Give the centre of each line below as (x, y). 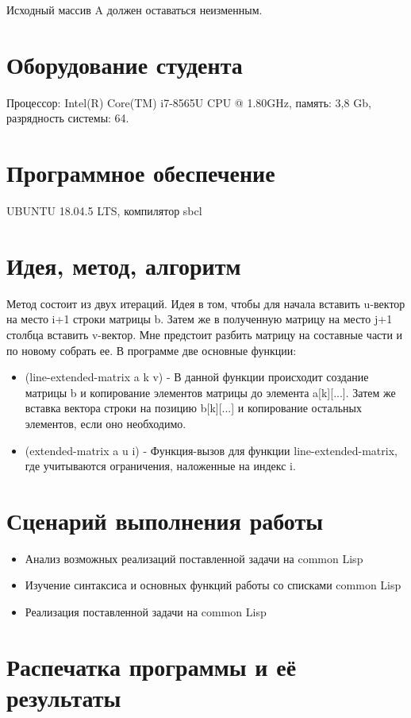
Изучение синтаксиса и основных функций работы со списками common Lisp (213, 585)
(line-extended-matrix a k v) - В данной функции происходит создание (197, 377)
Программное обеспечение (141, 173)
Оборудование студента (125, 64)
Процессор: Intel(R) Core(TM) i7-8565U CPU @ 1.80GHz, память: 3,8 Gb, (189, 102)
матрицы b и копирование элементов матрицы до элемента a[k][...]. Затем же (210, 392)
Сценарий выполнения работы (165, 520)
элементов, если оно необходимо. (106, 423)
